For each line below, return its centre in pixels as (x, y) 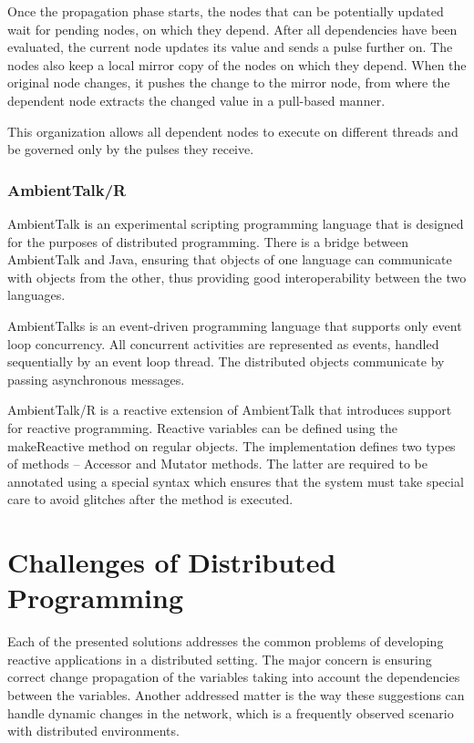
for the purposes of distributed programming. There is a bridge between (208, 241)
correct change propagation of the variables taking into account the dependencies (234, 677)
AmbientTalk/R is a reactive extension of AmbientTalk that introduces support (230, 410)
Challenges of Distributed (172, 562)
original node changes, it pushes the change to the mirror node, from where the (229, 83)
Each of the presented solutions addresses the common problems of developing (226, 641)
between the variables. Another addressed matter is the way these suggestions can (236, 694)
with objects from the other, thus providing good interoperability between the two (237, 277)
